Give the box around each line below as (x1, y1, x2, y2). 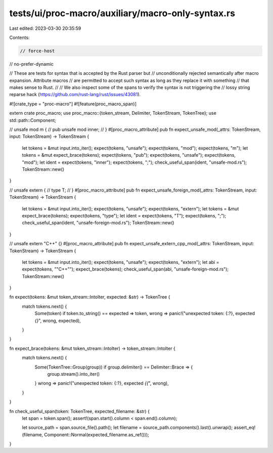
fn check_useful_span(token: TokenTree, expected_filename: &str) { (9, 408, 150, 414)
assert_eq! (234, 425, 256, 431)
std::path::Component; (9, 117, 57, 123)
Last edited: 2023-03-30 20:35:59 (9, 25, 81, 31)
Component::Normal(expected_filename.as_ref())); (43, 431, 149, 437)
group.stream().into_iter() (47, 371, 100, 377)
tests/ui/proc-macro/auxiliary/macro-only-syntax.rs (9, 8, 235, 19)
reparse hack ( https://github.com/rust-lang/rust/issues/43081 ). (9, 92, 141, 98)
